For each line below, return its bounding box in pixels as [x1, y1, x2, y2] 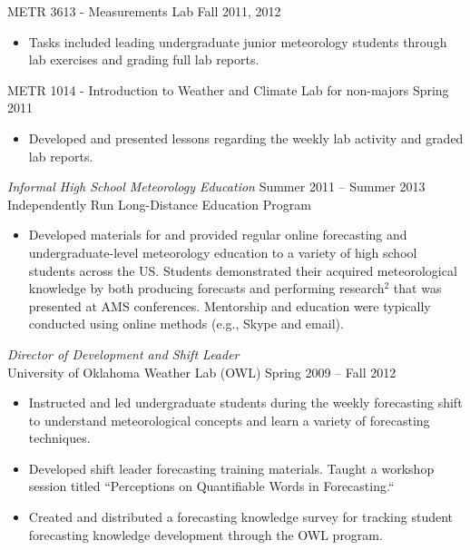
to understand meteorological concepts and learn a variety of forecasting [28, 410, 430, 429]
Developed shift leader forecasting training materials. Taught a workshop [28, 458, 435, 477]
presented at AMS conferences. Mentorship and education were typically [28, 296, 431, 315]
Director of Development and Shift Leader [7, 344, 240, 363]
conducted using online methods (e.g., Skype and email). [28, 314, 344, 333]
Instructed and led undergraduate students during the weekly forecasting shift [28, 393, 463, 412]
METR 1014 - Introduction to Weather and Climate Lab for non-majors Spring [7, 80, 449, 99]
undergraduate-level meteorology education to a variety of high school [28, 242, 417, 261]
